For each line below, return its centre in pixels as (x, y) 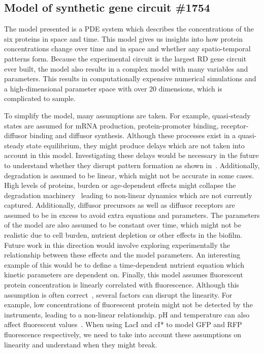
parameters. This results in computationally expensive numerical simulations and (130, 78)
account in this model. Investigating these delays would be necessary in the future (131, 155)
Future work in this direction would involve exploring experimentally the (117, 245)
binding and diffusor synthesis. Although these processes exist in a (133, 135)
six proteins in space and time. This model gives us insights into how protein (124, 38)
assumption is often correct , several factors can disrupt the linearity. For (118, 294)
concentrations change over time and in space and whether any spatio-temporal (127, 49)
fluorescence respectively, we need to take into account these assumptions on (123, 334)
